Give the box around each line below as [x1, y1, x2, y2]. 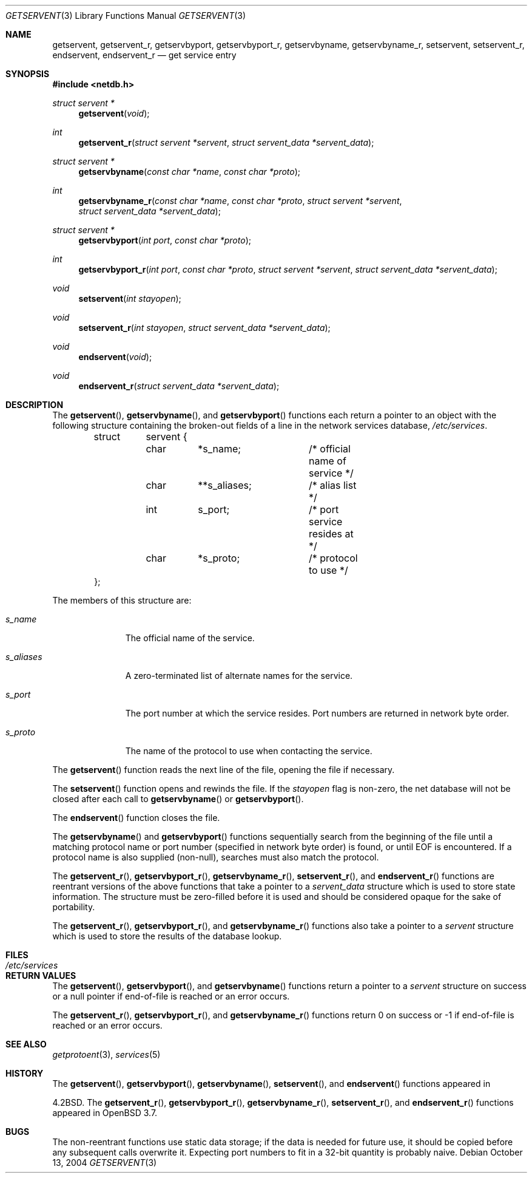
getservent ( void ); [78, 108, 150, 118]
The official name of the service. [125, 633, 255, 643]
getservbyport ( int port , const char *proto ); [78, 235, 251, 245]
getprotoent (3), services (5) [52, 1049, 161, 1060]
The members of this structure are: [52, 595, 192, 605]
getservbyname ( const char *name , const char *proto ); [78, 166, 301, 177]
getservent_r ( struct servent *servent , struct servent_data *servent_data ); [78, 137, 374, 148]
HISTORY [5, 1068, 44, 1078]
